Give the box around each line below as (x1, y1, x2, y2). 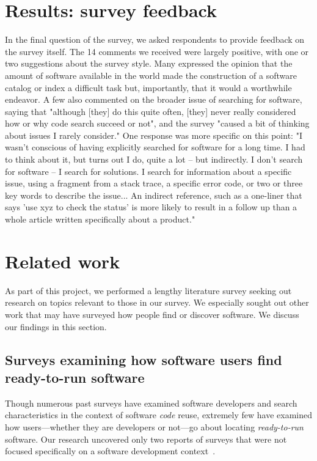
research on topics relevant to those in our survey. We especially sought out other (5, 296, 309, 309)
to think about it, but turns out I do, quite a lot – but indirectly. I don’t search (5, 153, 303, 166)
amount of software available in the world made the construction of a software (5, 68, 297, 81)
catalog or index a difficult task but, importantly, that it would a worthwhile (5, 81, 292, 94)
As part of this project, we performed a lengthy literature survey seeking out (5, 284, 292, 297)
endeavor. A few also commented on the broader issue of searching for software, (5, 93, 302, 106)
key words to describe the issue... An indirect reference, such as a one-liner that (5, 188, 302, 201)
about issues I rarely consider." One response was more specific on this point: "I (5, 128, 302, 141)
